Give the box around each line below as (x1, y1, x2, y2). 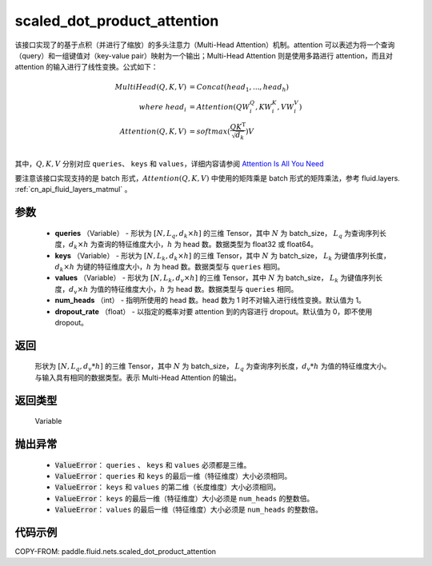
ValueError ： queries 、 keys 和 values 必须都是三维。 (54, 460, 251, 469)
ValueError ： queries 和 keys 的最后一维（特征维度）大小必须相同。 (54, 471, 292, 480)
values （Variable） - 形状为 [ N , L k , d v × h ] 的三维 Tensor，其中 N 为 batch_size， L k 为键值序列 (54, 273, 376, 285)
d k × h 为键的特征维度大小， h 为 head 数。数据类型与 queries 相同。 (54, 262, 285, 273)
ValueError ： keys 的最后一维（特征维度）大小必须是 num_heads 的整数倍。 (54, 493, 314, 503)
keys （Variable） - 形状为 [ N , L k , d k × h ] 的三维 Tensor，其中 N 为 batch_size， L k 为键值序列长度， (54, 250, 391, 262)
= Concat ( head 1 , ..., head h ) (189, 82, 290, 94)
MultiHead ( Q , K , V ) (114, 82, 187, 91)
